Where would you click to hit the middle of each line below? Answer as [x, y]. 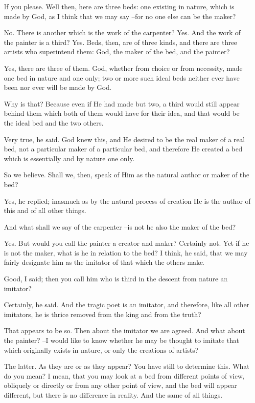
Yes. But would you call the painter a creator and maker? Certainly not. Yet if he [127, 243]
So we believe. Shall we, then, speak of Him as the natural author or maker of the [127, 175]
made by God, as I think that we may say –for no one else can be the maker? [120, 16]
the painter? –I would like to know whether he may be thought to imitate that [122, 340]
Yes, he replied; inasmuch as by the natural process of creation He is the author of [127, 201]
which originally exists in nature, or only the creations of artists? [101, 350]
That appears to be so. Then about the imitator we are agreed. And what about [125, 330]
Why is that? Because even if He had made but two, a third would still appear [122, 103]
